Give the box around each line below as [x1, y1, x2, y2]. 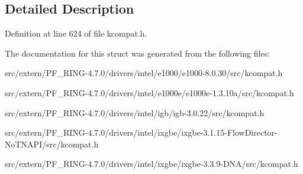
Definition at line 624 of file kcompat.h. [5, 27, 147, 40]
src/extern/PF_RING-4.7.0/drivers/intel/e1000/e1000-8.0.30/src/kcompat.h [5, 67, 283, 79]
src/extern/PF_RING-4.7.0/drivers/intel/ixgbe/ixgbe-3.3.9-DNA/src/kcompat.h [5, 157, 298, 170]
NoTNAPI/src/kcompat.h [5, 137, 99, 150]
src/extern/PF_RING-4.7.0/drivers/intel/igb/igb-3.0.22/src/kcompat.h [5, 106, 265, 119]
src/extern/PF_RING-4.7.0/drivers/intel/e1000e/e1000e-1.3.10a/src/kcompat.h [5, 86, 294, 99]
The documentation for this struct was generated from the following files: [5, 47, 270, 59]
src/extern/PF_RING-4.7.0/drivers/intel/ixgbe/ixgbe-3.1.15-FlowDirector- [5, 126, 278, 139]
